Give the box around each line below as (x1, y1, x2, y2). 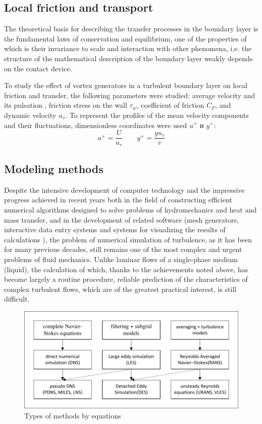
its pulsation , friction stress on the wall (4, 100, 127, 110)
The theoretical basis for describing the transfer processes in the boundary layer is (4, 23, 258, 34)
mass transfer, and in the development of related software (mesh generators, (4, 214, 239, 225)
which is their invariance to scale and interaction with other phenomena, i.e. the (4, 43, 252, 54)
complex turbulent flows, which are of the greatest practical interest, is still (4, 283, 237, 294)
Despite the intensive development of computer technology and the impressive (4, 184, 245, 195)
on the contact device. (4, 63, 72, 73)
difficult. (4, 293, 30, 304)
